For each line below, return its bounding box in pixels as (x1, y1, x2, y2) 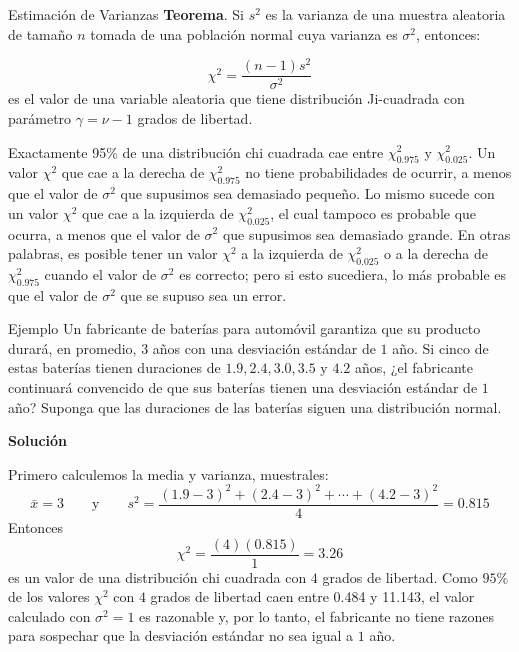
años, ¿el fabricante (354, 357, 473, 378)
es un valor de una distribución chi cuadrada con (8, 566, 307, 587)
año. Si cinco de (392, 337, 489, 358)
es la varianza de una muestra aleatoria (265, 4, 506, 24)
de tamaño (8, 23, 73, 44)
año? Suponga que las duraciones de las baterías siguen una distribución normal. (8, 396, 502, 417)
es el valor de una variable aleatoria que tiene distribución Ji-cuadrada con (8, 88, 465, 109)
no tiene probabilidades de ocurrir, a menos (245, 162, 512, 183)
